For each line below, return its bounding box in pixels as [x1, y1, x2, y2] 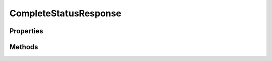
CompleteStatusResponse [9, 8, 122, 19]
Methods [9, 43, 38, 51]
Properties [9, 27, 43, 35]
